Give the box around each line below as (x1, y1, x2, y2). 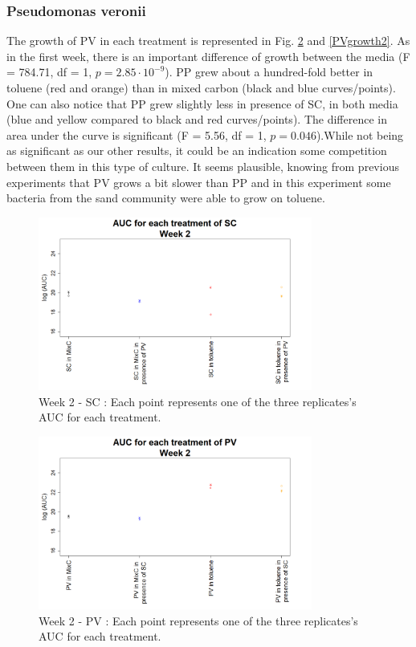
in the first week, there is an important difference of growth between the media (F (6, 47, 410, 64)
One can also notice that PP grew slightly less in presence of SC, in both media (6, 95, 398, 112)
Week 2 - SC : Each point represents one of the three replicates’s (39, 393, 357, 409)
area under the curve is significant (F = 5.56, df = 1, (6, 126, 267, 143)
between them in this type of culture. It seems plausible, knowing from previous (6, 157, 399, 174)
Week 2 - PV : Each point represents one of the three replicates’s (39, 612, 358, 629)
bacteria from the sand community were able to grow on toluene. (6, 189, 325, 206)
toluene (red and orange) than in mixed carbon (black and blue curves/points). (6, 79, 396, 96)
